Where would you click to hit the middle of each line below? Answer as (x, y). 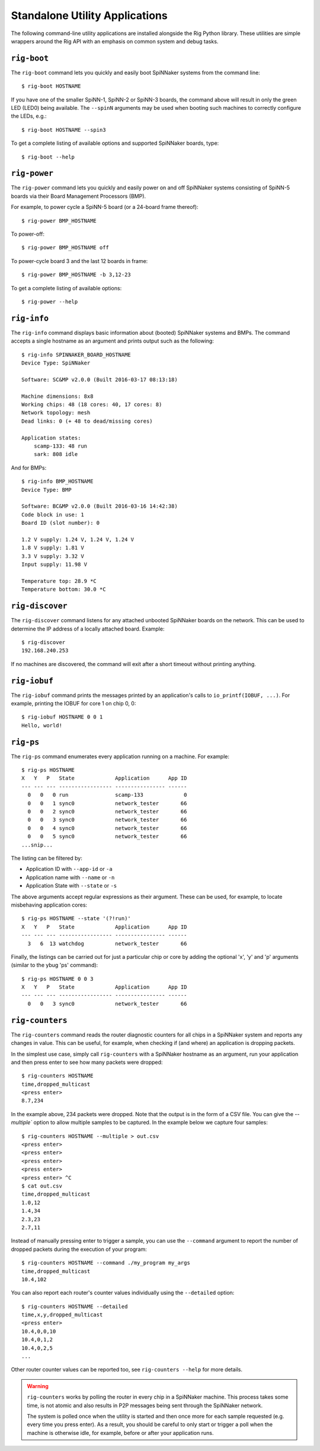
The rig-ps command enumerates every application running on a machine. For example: (120, 756)
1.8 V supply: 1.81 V (53, 548)
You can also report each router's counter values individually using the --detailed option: (123, 1293)
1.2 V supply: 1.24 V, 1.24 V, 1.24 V (78, 539)
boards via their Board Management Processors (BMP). (79, 196)
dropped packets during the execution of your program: (79, 1249)
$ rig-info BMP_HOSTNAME (57, 481)
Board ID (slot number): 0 (61, 523)
